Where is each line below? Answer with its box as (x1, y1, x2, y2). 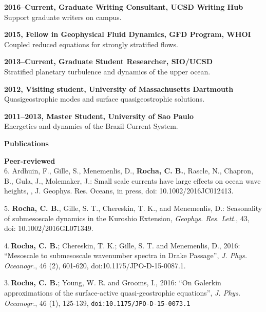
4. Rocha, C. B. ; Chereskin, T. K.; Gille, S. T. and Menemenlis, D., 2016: (4, 240, 240, 250)
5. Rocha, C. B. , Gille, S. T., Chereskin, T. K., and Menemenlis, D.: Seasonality (4, 202, 262, 213)
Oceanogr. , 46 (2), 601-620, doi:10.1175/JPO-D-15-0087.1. (4, 260, 186, 270)
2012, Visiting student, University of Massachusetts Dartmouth (4, 83, 234, 94)
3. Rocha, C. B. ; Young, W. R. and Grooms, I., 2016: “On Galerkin (4, 277, 221, 288)
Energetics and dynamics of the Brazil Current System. (4, 121, 178, 131)
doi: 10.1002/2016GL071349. (4, 223, 93, 233)
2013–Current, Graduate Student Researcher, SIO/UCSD (4, 56, 213, 67)
